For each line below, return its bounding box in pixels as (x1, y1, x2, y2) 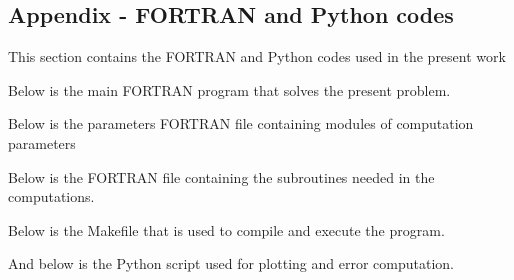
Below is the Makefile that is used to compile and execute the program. (8, 219, 445, 240)
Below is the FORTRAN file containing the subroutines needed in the (8, 166, 435, 187)
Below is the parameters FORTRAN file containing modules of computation (8, 113, 474, 134)
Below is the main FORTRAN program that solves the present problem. (8, 79, 451, 100)
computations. (8, 186, 95, 207)
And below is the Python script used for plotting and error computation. (8, 253, 454, 274)
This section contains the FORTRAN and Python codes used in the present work (8, 46, 506, 67)
